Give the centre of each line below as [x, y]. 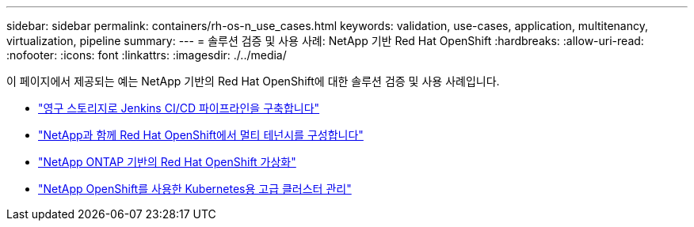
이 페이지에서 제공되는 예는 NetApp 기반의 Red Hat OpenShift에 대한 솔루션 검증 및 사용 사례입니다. [253, 81]
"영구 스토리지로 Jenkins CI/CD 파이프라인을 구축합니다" [179, 108]
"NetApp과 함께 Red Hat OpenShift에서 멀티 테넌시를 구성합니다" [201, 135]
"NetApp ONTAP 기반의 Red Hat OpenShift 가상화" [167, 162]
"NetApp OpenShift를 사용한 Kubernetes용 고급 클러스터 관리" [195, 189]
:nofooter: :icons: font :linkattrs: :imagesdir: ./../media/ [147, 55]
